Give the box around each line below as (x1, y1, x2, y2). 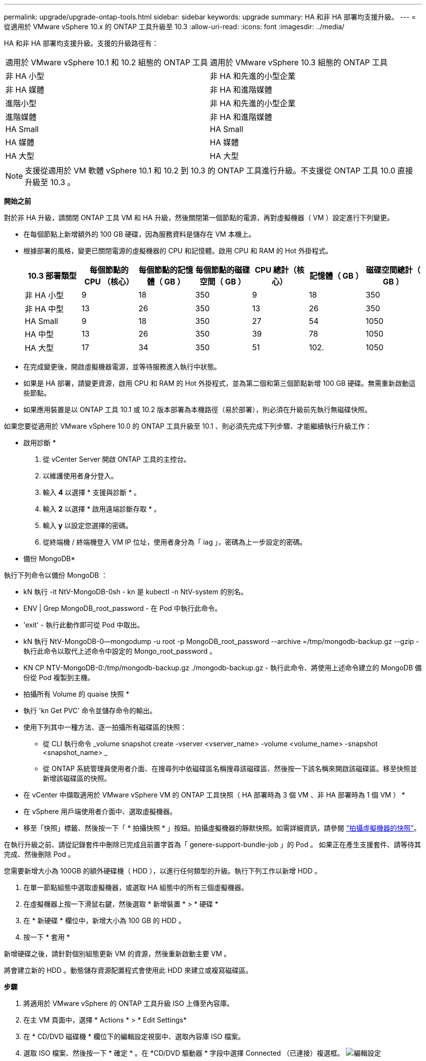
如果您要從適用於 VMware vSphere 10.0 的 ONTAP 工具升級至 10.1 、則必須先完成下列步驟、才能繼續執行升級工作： (4, 422, 372, 430)
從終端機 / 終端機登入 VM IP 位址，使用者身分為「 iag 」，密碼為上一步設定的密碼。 (43, 538, 307, 546)
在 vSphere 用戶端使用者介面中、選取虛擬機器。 (23, 807, 177, 815)
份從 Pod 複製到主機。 (23, 673, 94, 682)
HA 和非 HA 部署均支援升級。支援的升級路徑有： (4, 39, 159, 47)
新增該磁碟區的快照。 (43, 774, 111, 782)
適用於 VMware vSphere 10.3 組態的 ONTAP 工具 (210, 57, 388, 67)
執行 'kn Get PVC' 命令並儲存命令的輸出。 (23, 706, 157, 715)
